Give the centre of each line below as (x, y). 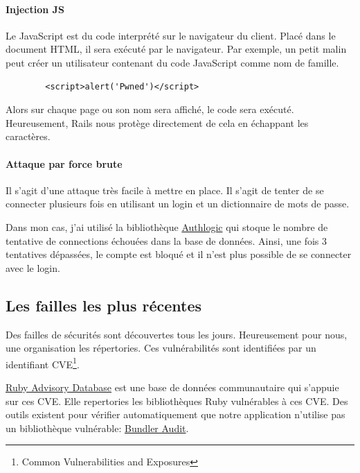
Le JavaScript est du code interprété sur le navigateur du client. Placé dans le (171, 35)
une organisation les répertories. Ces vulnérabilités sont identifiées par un (161, 348)
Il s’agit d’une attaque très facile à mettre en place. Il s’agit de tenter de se (165, 190)
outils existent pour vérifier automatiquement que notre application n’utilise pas (175, 414)
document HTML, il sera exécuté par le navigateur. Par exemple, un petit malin (176, 49)
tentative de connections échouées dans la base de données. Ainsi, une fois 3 (166, 240)
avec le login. (33, 267)
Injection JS (35, 9)
